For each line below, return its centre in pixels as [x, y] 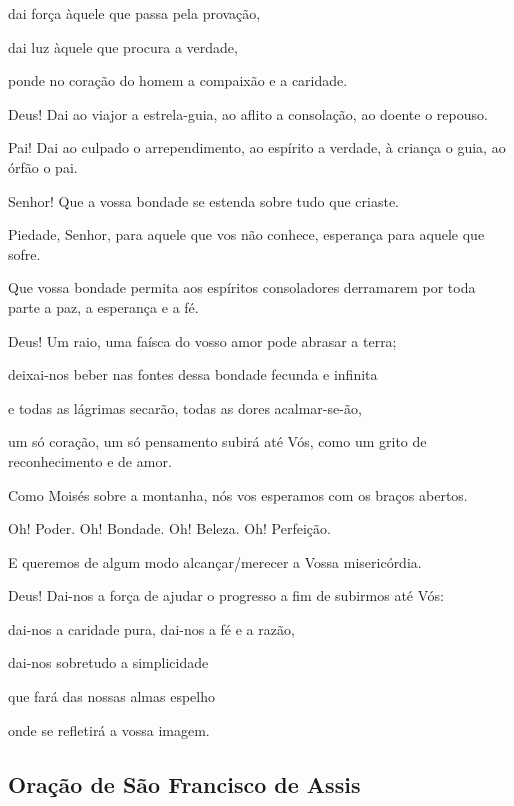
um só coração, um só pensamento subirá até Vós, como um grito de [217, 441]
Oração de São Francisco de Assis [184, 783]
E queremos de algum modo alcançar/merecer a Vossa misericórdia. [215, 561]
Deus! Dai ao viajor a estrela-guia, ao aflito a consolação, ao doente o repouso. [248, 113]
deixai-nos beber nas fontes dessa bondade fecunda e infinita [193, 374]
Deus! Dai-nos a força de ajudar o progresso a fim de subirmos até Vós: [226, 595]
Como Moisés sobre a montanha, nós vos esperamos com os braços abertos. [238, 494]
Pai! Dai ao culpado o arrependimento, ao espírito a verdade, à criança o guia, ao [257, 147]
